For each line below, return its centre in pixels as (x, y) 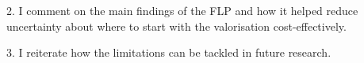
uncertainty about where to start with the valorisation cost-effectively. (176, 26)
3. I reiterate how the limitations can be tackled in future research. (169, 52)
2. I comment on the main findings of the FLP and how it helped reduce (182, 10)
